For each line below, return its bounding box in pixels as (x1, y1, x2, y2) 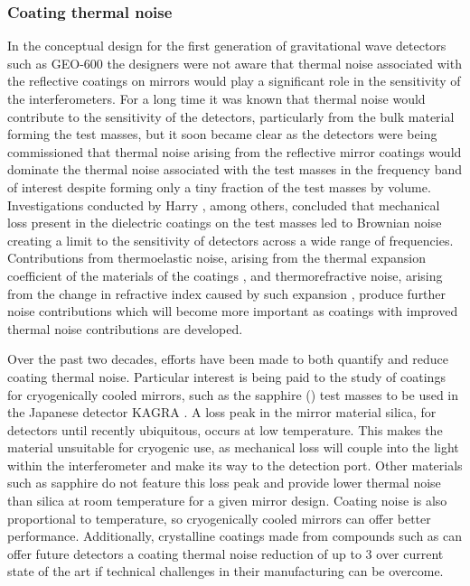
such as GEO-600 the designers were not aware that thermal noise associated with (7, 53, 462, 72)
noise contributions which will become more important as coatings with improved (7, 302, 458, 321)
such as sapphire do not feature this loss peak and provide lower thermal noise (7, 473, 441, 492)
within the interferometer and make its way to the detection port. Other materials (7, 455, 463, 474)
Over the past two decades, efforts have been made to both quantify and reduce (7, 349, 448, 368)
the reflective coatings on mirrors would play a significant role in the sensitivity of (7, 71, 461, 90)
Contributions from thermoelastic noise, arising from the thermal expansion (7, 248, 427, 267)
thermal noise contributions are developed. (7, 319, 243, 338)
